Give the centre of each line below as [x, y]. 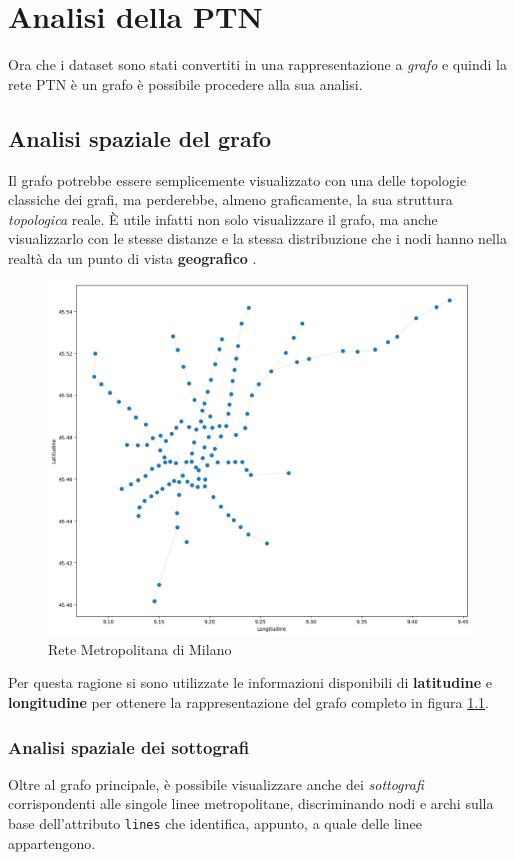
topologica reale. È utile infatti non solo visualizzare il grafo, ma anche [223, 218]
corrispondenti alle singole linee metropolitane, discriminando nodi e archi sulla [251, 803]
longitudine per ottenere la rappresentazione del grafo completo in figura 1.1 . [248, 702]
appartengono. [52, 842]
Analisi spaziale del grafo [140, 137]
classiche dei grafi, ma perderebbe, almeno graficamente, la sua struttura [230, 199]
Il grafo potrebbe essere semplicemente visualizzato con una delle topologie [237, 179]
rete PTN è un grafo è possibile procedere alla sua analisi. [185, 83]
